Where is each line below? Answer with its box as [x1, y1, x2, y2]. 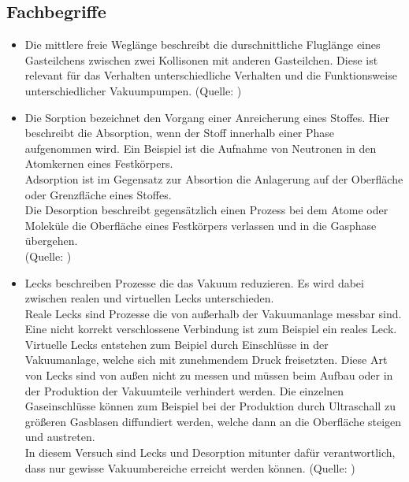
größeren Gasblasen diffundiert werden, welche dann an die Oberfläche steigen [24, 413, 402, 429]
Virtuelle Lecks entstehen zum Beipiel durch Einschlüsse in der [24, 336, 329, 352]
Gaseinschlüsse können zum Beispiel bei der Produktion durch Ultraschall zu [24, 398, 396, 414]
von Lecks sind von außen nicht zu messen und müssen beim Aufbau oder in [24, 367, 393, 384]
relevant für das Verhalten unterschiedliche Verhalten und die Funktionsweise [24, 67, 397, 83]
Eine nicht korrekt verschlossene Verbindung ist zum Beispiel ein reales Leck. [24, 321, 397, 337]
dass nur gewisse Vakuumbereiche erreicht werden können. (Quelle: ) [24, 459, 355, 476]
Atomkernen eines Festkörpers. [24, 155, 173, 172]
